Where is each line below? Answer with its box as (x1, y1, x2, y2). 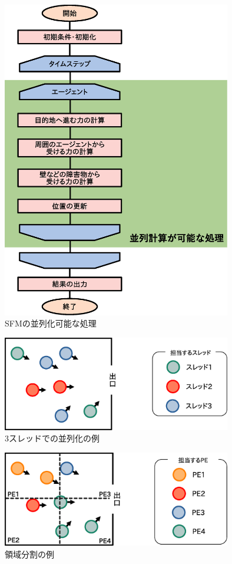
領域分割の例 (5, 548, 54, 560)
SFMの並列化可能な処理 (5, 317, 97, 329)
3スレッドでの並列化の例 (5, 432, 100, 444)
